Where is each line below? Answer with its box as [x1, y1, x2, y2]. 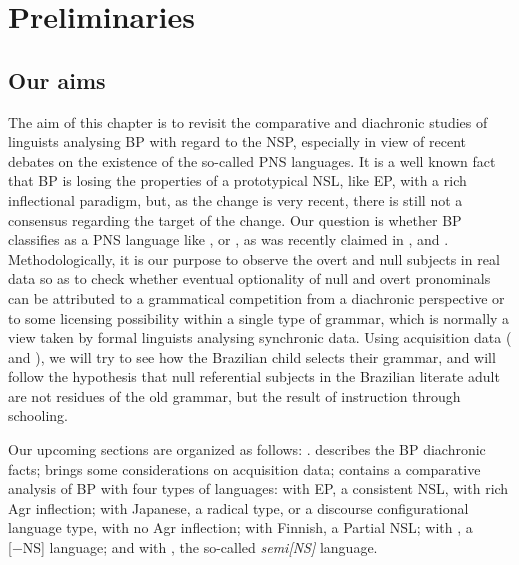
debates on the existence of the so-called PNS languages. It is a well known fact [8, 150, 496, 171]
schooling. [8, 405, 68, 426]
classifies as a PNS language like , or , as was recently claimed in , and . [8, 229, 449, 250]
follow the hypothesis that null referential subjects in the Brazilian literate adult [8, 366, 500, 387]
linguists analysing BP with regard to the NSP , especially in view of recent [8, 131, 466, 152]
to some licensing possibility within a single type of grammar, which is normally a [8, 307, 510, 328]
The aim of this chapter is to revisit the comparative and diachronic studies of [8, 111, 488, 132]
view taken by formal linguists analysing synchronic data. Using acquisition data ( [8, 327, 512, 348]
